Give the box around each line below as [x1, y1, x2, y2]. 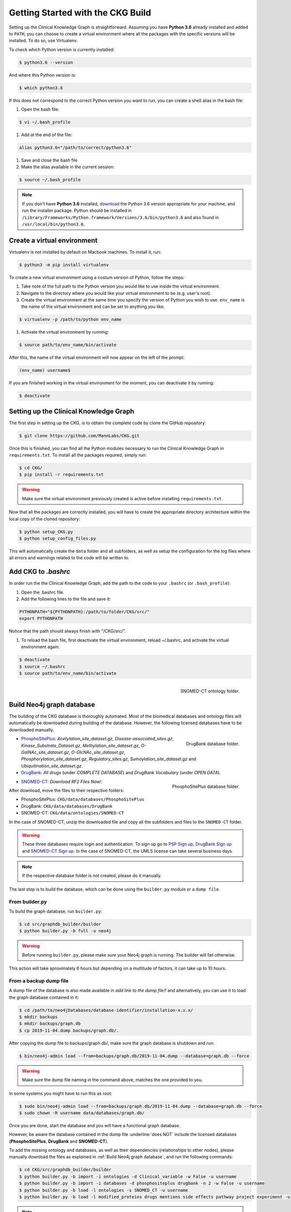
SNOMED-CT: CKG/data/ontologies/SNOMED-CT [21, 810, 124, 816]
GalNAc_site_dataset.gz [21, 749, 69, 755]
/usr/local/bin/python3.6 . [22, 221, 85, 227]
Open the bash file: [21, 107, 59, 112]
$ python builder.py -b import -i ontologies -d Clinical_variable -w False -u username [19, 1174, 237, 1179]
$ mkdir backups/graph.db [19, 1021, 81, 1026]
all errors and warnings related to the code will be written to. [9, 555, 129, 561]
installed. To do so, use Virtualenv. [9, 38, 78, 44]
